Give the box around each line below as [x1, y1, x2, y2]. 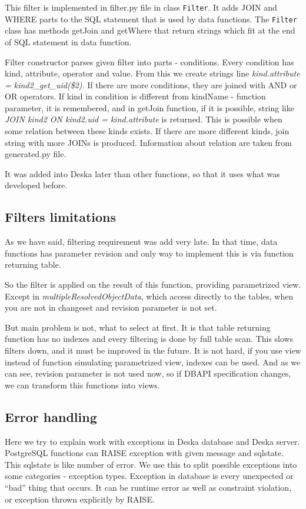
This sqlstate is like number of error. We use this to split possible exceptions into [5, 458, 297, 470]
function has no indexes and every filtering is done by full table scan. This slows [5, 332, 294, 345]
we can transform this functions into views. [5, 378, 160, 391]
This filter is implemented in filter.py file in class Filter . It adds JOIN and [5, 1, 277, 13]
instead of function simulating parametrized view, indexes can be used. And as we [5, 355, 301, 368]
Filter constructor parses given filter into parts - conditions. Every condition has [5, 55, 294, 68]
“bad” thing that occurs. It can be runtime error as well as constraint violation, [5, 481, 292, 493]
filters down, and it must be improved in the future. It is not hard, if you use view [5, 344, 301, 356]
